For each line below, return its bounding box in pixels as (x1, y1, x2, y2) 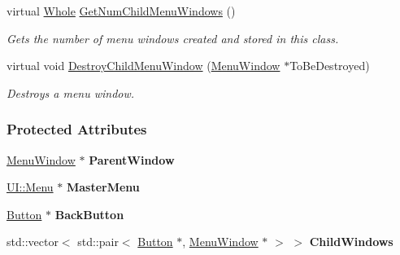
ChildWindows (309, 233, 393, 250)
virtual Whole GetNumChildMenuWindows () (7, 2, 236, 19)
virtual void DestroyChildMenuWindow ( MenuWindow (7, 57, 280, 74)
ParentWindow (89, 151, 175, 168)
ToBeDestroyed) (289, 57, 370, 74)
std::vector (7, 233, 59, 250)
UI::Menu (7, 178, 54, 196)
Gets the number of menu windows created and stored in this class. (7, 29, 339, 46)
